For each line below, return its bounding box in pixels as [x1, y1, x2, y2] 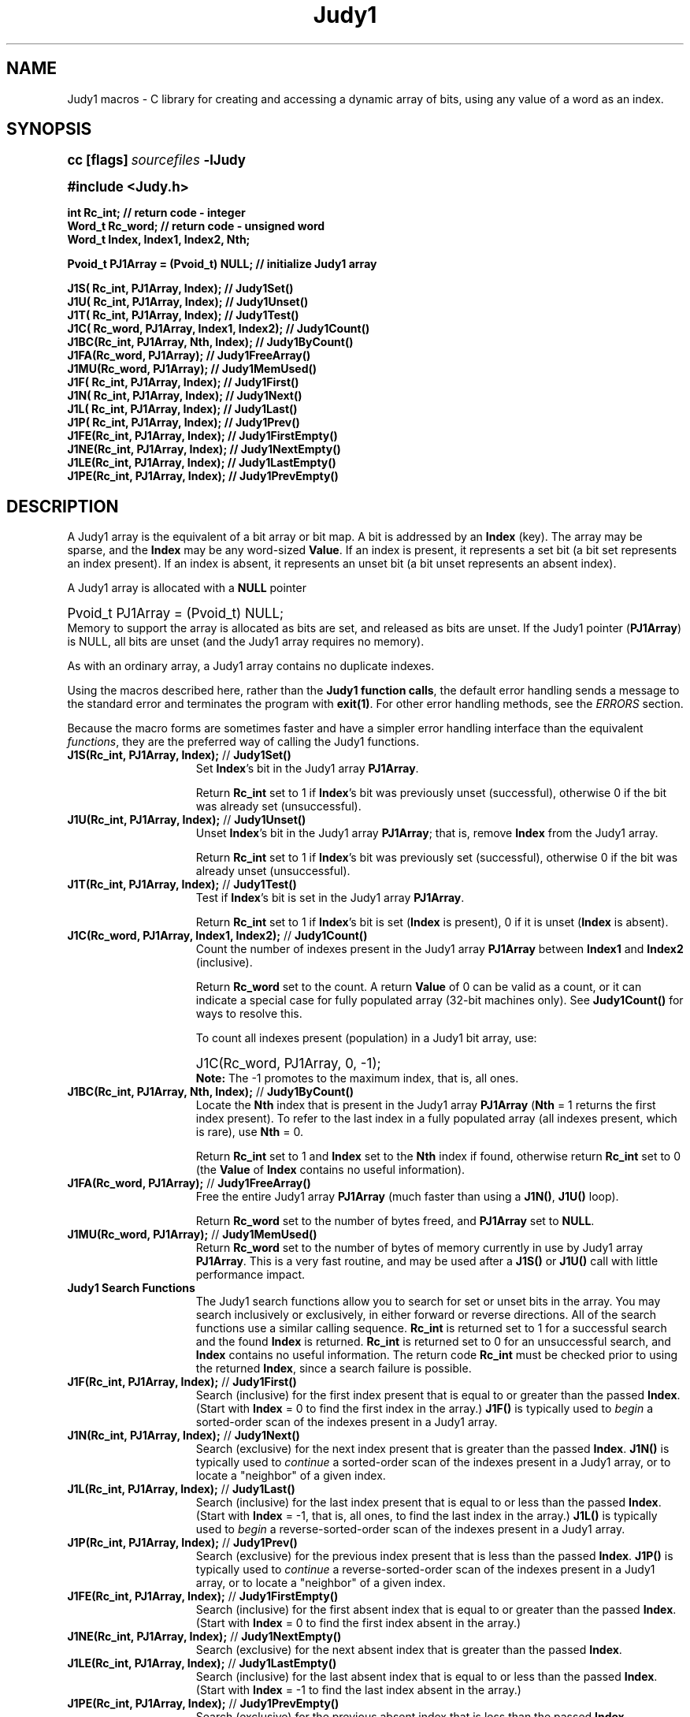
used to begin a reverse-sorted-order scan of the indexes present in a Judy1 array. [195, 1522, 625, 1536]
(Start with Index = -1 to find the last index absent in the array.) [195, 1683, 521, 1697]
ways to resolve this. [195, 1007, 302, 1021]
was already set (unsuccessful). [195, 799, 362, 814]
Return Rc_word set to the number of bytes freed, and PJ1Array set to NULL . [195, 1214, 595, 1228]
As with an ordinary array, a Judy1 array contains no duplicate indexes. [67, 659, 435, 673]
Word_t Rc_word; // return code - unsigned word [67, 219, 325, 233]
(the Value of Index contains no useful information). [195, 1163, 466, 1177]
